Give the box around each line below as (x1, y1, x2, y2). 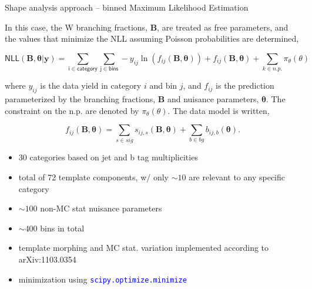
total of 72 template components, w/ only (18, 171, 169, 183)
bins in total (40, 221, 85, 234)
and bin (149, 79, 177, 92)
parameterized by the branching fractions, (5, 92, 156, 105)
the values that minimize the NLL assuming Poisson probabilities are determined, (5, 32, 299, 45)
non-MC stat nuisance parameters (40, 202, 162, 214)
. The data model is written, (167, 104, 270, 116)
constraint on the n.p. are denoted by (5, 104, 139, 116)
